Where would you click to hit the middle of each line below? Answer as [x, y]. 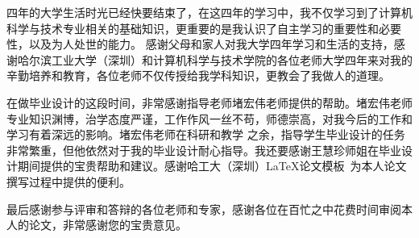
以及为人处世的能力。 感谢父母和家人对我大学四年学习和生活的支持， [211, 44]
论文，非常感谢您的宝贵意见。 [108, 225]
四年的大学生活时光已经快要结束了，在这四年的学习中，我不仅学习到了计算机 [209, 12]
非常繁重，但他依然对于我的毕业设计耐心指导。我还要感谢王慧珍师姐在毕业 [204, 150]
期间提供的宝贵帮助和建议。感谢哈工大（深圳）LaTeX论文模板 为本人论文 [212, 166]
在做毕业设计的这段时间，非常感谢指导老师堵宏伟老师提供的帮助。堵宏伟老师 [209, 102]
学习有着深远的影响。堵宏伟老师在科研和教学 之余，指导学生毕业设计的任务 [206, 134]
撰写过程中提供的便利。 [68, 181]
